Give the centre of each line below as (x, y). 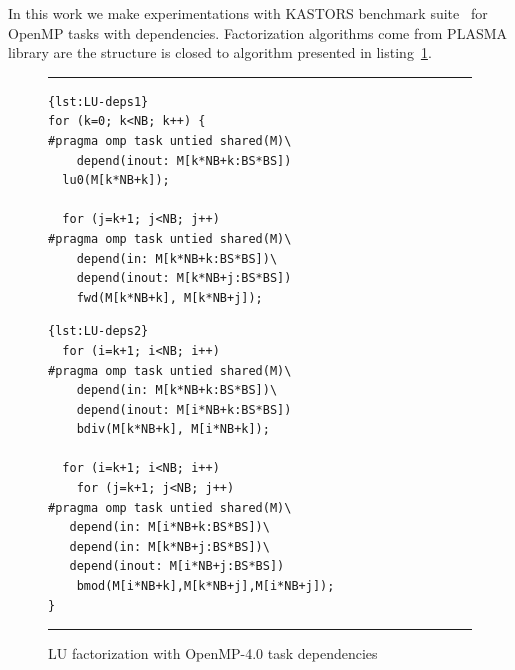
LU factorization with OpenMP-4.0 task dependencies (213, 653)
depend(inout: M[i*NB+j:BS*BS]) (177, 566)
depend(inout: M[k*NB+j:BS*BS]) (184, 278)
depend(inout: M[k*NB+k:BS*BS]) (184, 160)
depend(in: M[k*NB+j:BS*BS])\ (169, 546)
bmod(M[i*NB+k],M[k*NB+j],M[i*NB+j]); (205, 586)
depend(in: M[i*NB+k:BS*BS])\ (169, 527)
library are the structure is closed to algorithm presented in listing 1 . (220, 52)
